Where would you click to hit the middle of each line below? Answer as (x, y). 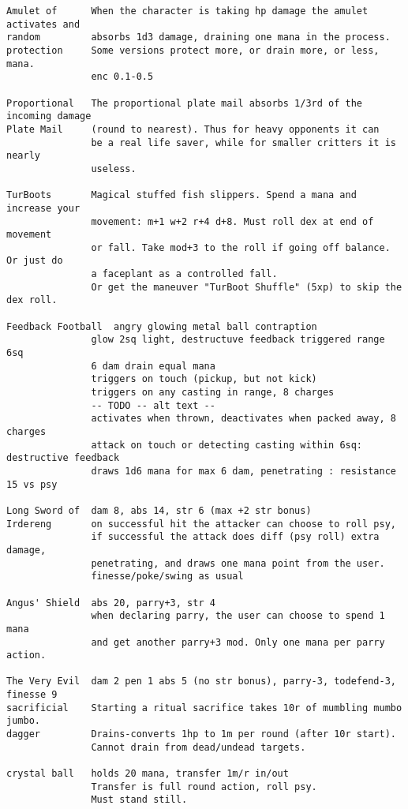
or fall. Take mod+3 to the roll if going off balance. (241, 247)
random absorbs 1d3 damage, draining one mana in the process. (198, 37)
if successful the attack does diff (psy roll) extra (235, 537)
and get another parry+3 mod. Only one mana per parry (238, 642)
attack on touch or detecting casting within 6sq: (227, 445)
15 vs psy (32, 484)
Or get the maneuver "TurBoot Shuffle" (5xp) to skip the (247, 287)
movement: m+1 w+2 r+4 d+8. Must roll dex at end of (232, 221)
